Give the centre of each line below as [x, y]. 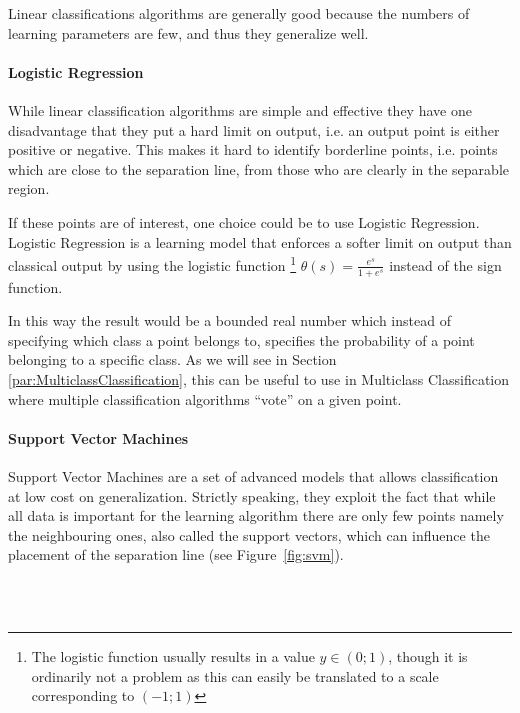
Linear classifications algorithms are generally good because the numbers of [239, 13]
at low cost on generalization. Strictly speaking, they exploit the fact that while [252, 495]
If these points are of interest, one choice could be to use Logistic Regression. [244, 221]
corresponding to [83, 695]
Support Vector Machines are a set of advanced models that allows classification [253, 475]
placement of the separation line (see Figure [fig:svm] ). [176, 554]
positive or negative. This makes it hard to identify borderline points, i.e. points [253, 149]
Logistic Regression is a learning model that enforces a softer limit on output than [260, 241]
